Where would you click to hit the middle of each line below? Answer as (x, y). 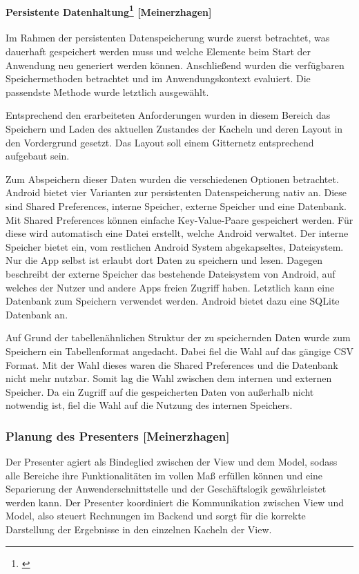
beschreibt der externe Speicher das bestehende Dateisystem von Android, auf (171, 273)
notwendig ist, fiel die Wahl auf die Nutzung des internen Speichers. (149, 405)
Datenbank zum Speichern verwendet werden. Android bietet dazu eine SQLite (173, 301)
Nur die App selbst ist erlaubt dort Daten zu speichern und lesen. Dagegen (164, 260)
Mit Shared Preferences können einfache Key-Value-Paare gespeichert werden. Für (179, 219)
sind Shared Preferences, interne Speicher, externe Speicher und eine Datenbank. (176, 205)
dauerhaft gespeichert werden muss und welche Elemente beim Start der (158, 51)
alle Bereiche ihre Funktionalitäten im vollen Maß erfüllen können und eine (164, 475)
